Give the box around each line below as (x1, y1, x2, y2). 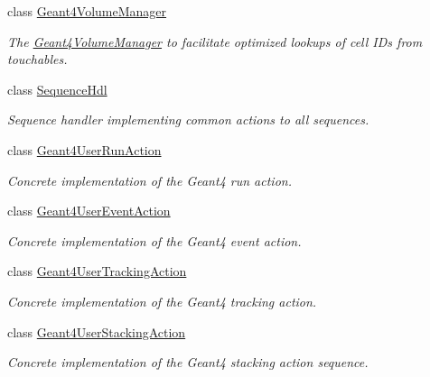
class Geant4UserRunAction (7, 140, 162, 159)
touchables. (7, 50, 68, 69)
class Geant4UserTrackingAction (7, 262, 187, 280)
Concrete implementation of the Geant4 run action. (7, 170, 292, 189)
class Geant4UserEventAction (7, 201, 171, 220)
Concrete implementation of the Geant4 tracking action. (7, 291, 317, 310)
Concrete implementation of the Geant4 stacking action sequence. (7, 353, 369, 372)
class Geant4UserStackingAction (7, 322, 186, 341)
